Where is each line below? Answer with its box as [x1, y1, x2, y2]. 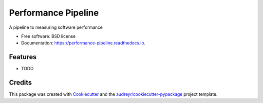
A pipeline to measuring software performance [9, 24, 103, 30]
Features [9, 53, 37, 61]
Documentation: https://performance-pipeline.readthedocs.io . [21, 40, 146, 46]
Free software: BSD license [21, 33, 75, 39]
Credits [9, 79, 32, 87]
